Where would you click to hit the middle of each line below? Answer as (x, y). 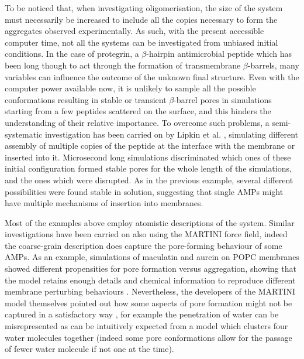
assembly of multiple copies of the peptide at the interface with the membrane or (150, 146)
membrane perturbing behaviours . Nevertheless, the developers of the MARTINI (150, 291)
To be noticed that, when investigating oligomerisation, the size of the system (144, 8)
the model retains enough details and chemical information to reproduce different (150, 280)
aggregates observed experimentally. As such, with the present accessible (134, 31)
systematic (24, 134)
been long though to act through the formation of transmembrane (123, 65)
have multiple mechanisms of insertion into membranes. (104, 203)
